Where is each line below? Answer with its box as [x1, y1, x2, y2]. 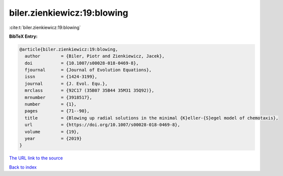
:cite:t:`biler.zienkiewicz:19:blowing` [9, 25, 81, 30]
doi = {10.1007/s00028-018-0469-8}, [25, 60, 139, 66]
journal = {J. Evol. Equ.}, [25, 81, 108, 86]
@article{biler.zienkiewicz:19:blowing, [19, 47, 118, 52]
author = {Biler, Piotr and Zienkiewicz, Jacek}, [25, 53, 165, 59]
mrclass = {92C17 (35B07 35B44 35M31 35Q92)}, [25, 88, 154, 93]
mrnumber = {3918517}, [25, 95, 92, 100]
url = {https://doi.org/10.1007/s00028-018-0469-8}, [25, 122, 180, 127]
